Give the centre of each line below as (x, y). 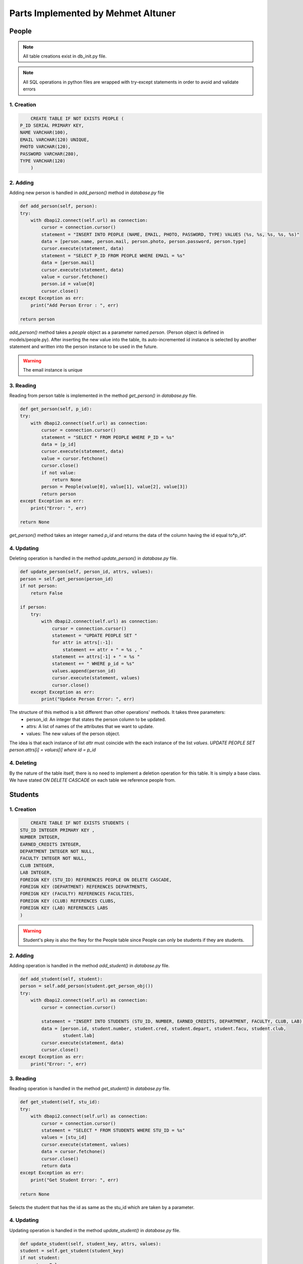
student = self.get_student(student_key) (72, 1251)
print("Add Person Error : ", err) (74, 305)
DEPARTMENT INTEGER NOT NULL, (57, 851)
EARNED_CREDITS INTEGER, (51, 844)
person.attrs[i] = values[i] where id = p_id (53, 750)
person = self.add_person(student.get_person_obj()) (87, 986)
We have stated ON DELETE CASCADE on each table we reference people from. (93, 780)
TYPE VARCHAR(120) (43, 161)
